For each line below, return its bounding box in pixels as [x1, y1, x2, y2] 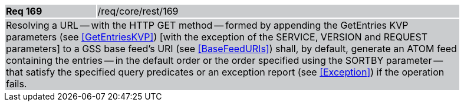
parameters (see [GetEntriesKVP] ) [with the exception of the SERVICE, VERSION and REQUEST [6, 31, 427, 43]
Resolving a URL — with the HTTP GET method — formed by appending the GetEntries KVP [6, 19, 409, 31]
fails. [6, 78, 27, 90]
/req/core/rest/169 [97, 5, 179, 17]
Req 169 [6, 5, 42, 17]
